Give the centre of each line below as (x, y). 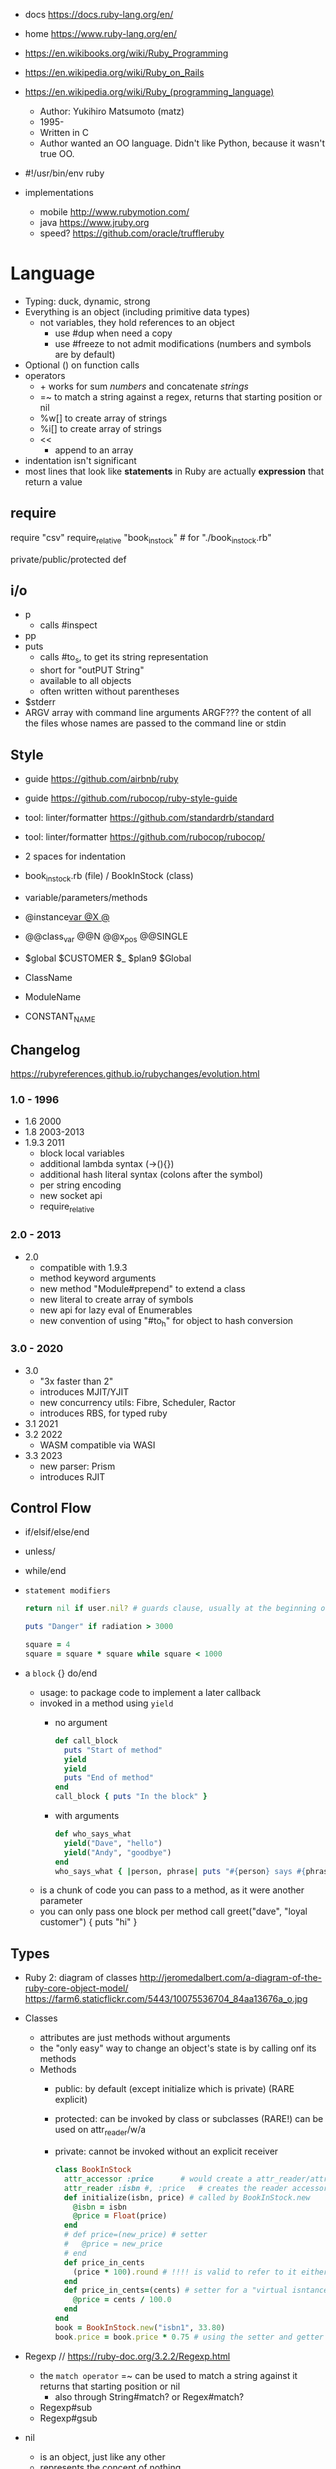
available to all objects (85, 681)
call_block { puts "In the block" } (131, 1797)
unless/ (40, 1551)
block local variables (82, 1153)
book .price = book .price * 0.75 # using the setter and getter (189, 2337)
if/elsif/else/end (57, 1532)
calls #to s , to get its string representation (124, 658)
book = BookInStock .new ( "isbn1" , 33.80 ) (140, 2327)
